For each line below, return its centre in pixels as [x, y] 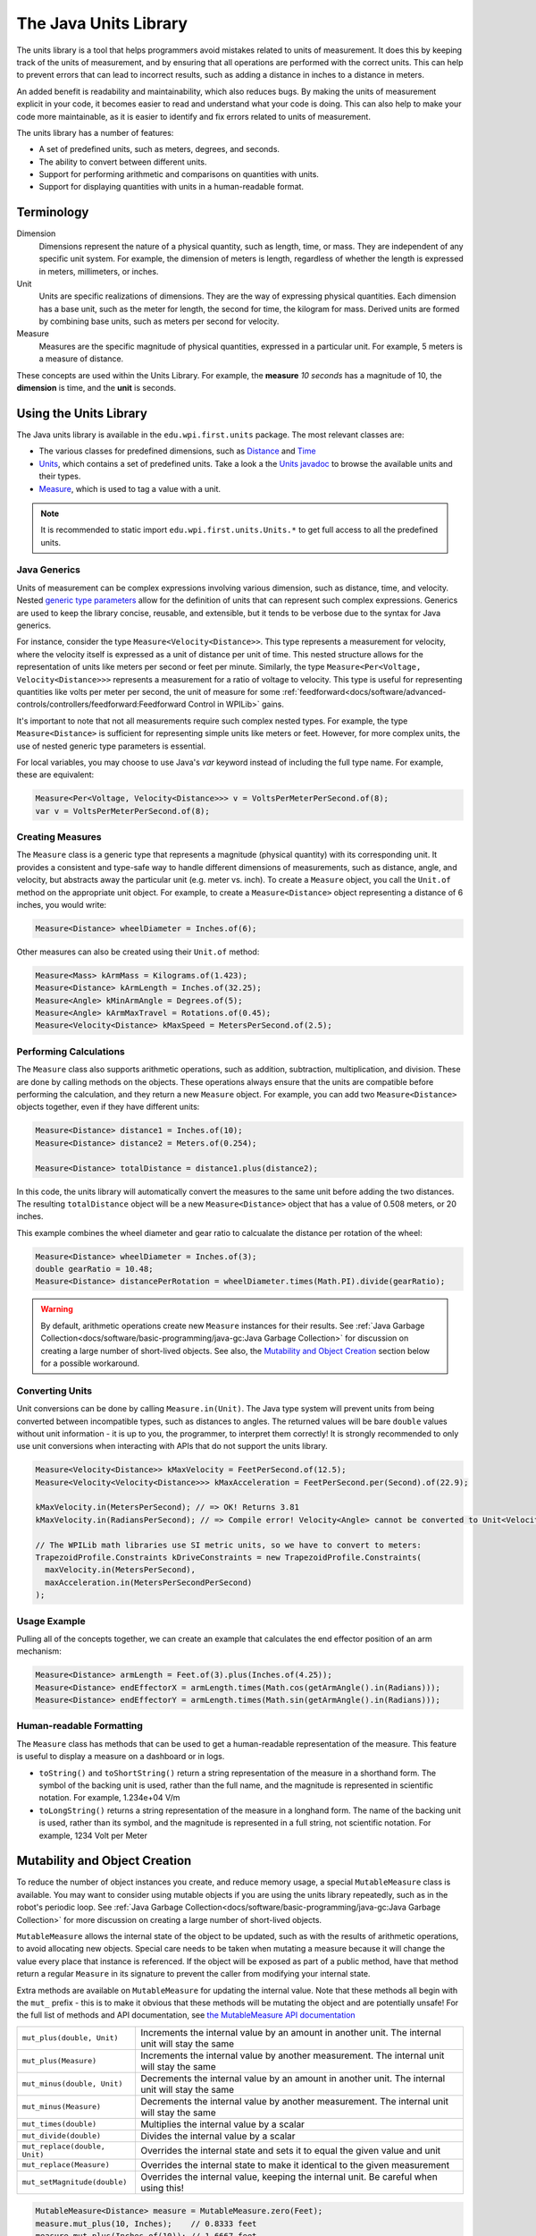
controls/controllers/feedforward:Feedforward [101, 704]
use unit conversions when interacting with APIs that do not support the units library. [172, 1446]
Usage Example [51, 1621]
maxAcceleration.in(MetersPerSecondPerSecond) [149, 1582]
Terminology [53, 212]
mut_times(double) [59, 2124]
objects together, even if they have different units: [108, 1107]
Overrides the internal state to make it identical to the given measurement [295, 2164]
